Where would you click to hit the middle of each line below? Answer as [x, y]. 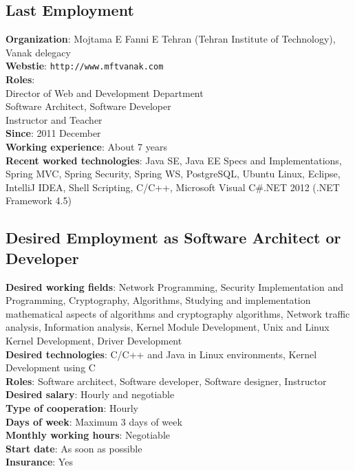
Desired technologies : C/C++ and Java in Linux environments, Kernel [161, 354]
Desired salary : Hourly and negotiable [90, 394]
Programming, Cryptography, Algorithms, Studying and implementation [158, 300]
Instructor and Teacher [54, 119]
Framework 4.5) [39, 200]
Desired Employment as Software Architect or [173, 238]
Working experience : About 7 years [86, 147]
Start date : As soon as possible [74, 448]
